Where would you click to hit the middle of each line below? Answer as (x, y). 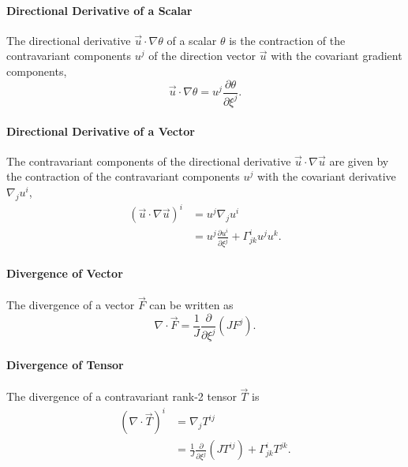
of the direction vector (202, 56)
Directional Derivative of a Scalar (99, 10)
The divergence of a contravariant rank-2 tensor (122, 396)
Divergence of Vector (65, 273)
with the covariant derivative (326, 176)
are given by (359, 161)
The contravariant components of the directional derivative (149, 161)
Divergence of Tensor (65, 364)
